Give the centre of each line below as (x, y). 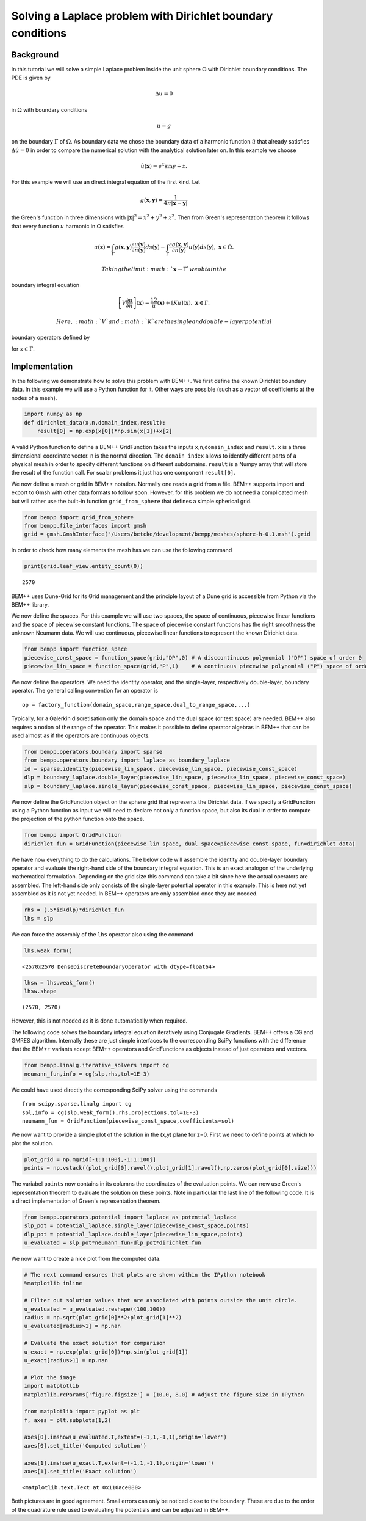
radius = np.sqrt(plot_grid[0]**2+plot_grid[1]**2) (103, 1317)
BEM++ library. (30, 605)
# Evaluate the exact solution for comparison (95, 1343)
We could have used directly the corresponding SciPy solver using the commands (114, 1090)
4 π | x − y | (176, 203)
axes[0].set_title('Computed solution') (85, 1446)
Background (35, 55)
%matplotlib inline (53, 1283)
